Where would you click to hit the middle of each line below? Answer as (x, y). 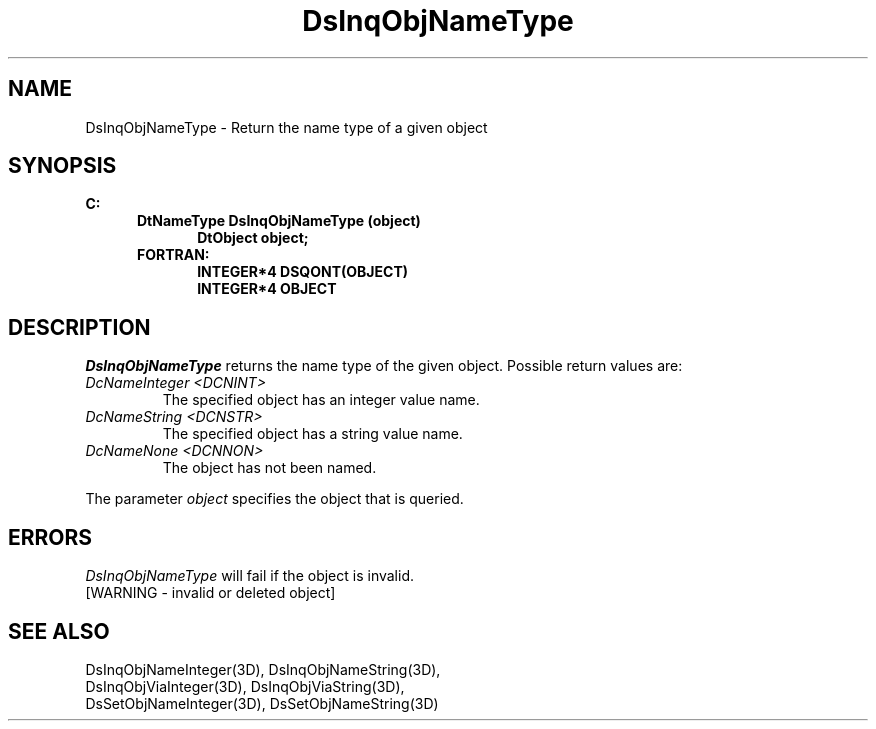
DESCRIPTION (79, 327)
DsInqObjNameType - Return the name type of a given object (286, 127)
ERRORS (50, 537)
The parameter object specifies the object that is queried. (274, 499)
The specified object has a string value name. (312, 434)
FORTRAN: (173, 255)
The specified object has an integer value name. (321, 400)
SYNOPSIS (62, 166)
